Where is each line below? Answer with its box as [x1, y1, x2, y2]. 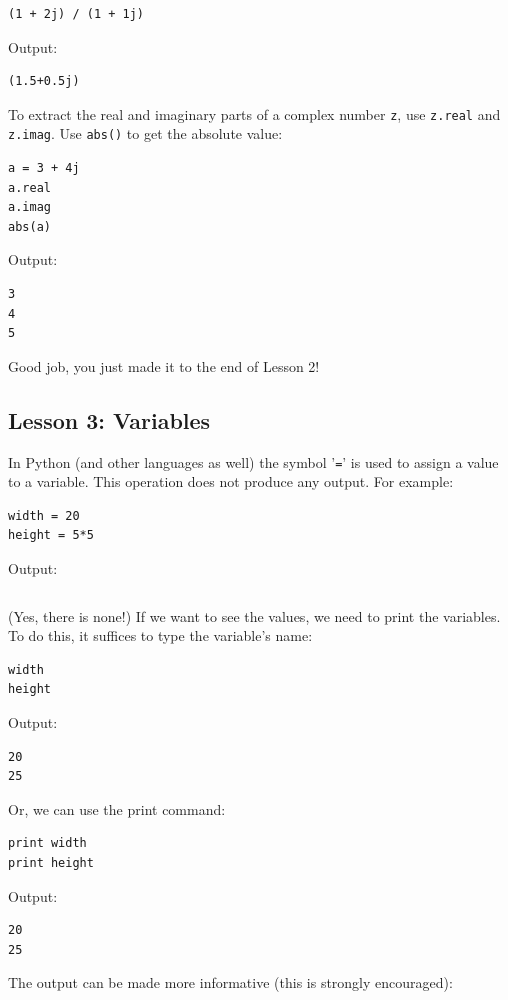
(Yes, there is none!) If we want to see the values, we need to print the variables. [8, 605, 501, 626]
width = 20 [8, 508, 80, 523]
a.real [8, 180, 51, 195]
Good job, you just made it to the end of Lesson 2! [8, 355, 320, 376]
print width [8, 836, 87, 851]
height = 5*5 [8, 528, 94, 543]
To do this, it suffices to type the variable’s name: [8, 625, 313, 646]
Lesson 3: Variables [8, 404, 211, 435]
